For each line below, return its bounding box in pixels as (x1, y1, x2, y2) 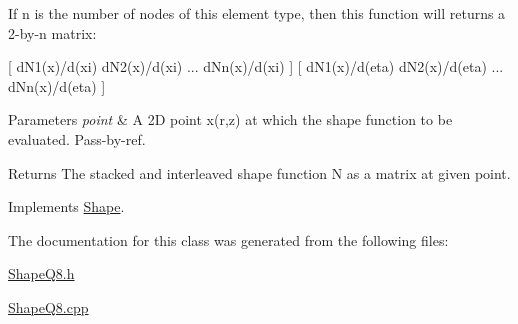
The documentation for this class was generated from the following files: (8, 229, 449, 250)
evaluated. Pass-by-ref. (8, 128, 146, 149)
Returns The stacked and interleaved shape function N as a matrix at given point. (8, 162, 511, 183)
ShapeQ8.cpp (8, 296, 89, 317)
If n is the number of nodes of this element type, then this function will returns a (8, 3, 506, 23)
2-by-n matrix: (8, 22, 97, 43)
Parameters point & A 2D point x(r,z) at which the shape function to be (8, 109, 453, 130)
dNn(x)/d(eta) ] (8, 75, 106, 96)
